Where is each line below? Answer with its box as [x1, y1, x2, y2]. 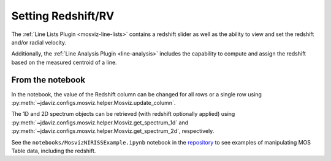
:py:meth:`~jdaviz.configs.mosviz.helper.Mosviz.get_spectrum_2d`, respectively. [11, 127, 215, 135]
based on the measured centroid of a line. [11, 59, 117, 66]
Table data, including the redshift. [11, 147, 96, 154]
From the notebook [11, 74, 86, 85]
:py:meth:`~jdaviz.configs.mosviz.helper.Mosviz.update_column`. [11, 99, 176, 107]
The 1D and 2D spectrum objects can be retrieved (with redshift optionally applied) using [11, 110, 235, 118]
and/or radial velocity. [11, 38, 67, 46]
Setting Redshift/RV [11, 9, 115, 23]
